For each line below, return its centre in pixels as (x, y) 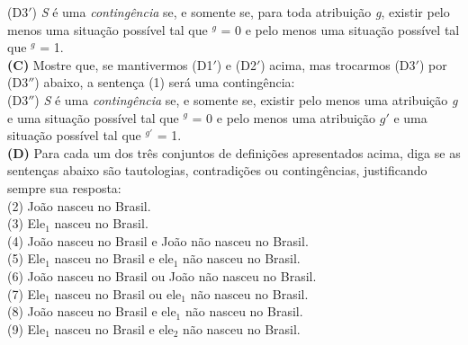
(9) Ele (27, 328)
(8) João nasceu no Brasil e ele (92, 311)
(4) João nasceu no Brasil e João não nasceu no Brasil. (158, 240)
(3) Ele (27, 223)
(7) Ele (27, 293)
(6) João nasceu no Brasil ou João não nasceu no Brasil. (162, 275)
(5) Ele (27, 258)
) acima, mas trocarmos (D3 (338, 64)
